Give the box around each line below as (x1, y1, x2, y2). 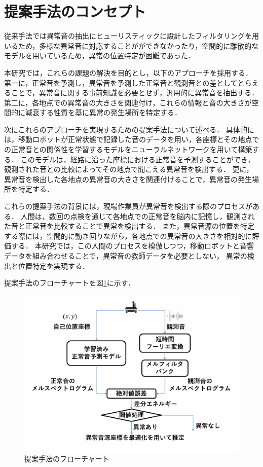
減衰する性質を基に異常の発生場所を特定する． (25, 107, 181, 118)
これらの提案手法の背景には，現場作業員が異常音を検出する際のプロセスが (4, 201, 252, 211)
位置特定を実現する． (18, 260, 89, 271)
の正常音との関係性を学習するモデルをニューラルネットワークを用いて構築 (4, 144, 252, 155)
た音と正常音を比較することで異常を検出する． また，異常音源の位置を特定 (4, 221, 254, 231)
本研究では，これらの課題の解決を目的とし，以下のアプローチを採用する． (4, 67, 252, 78)
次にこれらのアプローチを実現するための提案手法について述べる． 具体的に (4, 124, 254, 134)
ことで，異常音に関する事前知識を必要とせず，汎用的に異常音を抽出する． (11, 87, 259, 98)
